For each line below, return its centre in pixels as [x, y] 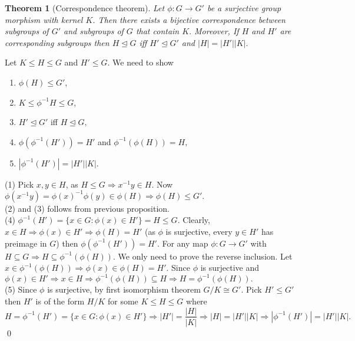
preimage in [26, 243]
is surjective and [230, 268]
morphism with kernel [44, 19]
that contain [157, 31]
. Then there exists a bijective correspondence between [189, 19]
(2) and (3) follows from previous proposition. [87, 208]
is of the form [60, 301]
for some [123, 301]
